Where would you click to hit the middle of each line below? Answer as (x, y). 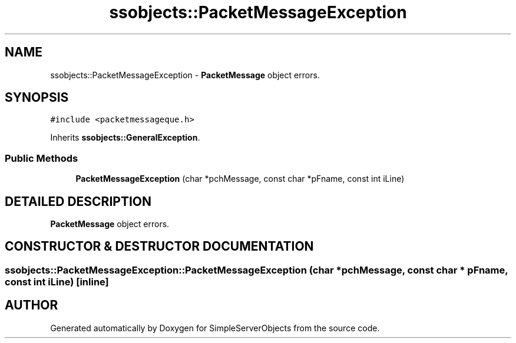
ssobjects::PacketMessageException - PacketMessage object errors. (185, 75)
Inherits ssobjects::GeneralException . (125, 138)
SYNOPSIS (37, 98)
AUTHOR (32, 305)
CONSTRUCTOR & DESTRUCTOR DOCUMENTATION (159, 247)
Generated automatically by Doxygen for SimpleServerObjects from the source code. (215, 328)
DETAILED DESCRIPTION (78, 201)
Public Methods (42, 158)
